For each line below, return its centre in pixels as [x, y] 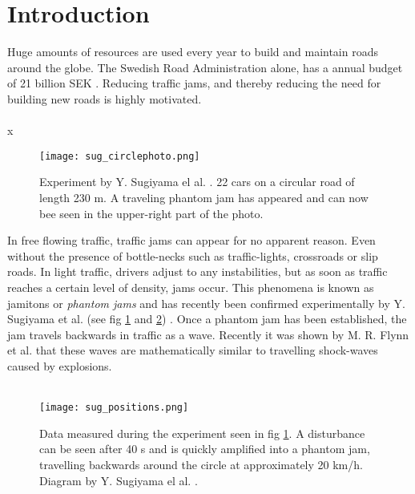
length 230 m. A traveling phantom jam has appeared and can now [204, 197]
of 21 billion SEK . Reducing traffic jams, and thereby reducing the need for [194, 83]
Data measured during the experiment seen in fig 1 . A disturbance [202, 433]
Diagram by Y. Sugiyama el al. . [119, 480]
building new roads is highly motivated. [105, 98]
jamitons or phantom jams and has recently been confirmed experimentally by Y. [206, 303]
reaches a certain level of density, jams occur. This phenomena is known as [191, 287]
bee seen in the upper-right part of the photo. [151, 213]
